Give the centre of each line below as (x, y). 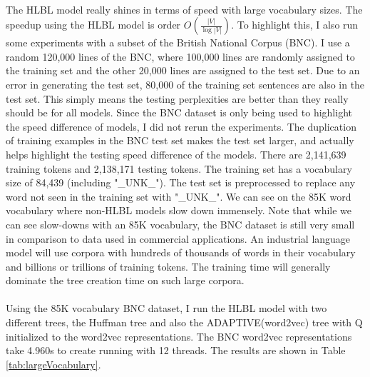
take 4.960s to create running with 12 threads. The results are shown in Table (176, 350)
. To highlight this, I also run (295, 25)
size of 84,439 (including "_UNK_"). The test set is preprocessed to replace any (181, 182)
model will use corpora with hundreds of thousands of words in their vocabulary (181, 252)
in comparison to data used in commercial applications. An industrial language (178, 238)
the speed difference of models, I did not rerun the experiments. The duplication (181, 126)
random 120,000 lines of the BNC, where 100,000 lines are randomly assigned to (180, 56)
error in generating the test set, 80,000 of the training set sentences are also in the (185, 84)
